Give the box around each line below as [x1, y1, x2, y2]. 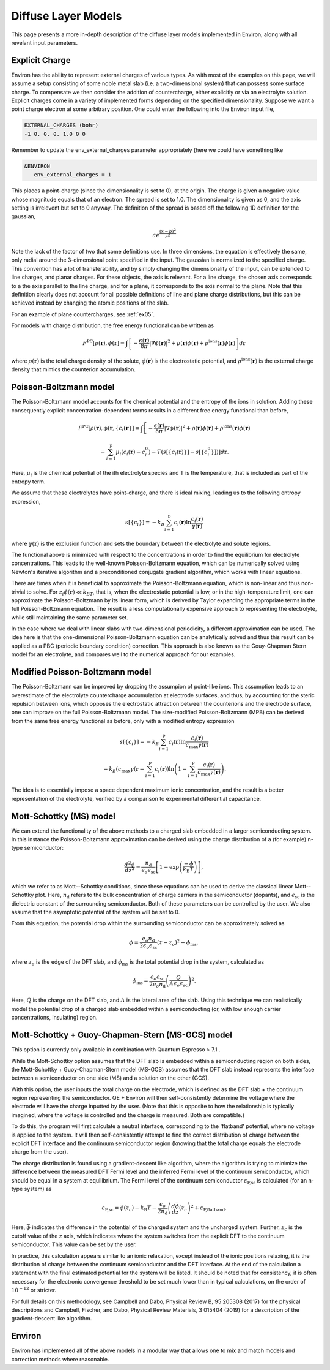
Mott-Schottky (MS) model [11, 811, 116, 821]
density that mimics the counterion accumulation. [11, 366, 136, 373]
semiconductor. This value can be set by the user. [11, 1241, 137, 1248]
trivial [11, 588, 26, 596]
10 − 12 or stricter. [11, 1285, 57, 1294]
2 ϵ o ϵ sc [139, 942, 158, 951]
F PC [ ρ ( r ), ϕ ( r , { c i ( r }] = [78, 423, 140, 433]
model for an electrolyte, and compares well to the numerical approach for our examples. [11, 651, 236, 658]
